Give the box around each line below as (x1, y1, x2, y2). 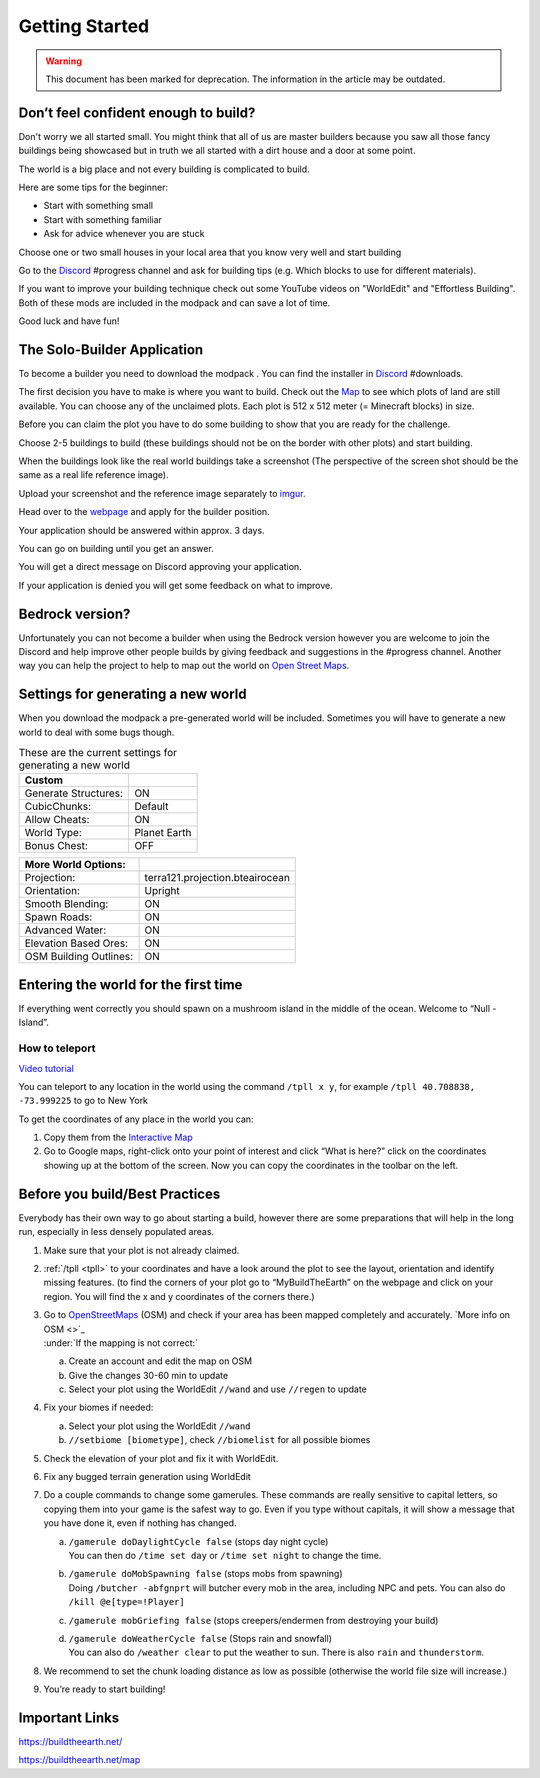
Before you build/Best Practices (18, 1185, 221, 1202)
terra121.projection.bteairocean (144, 871, 290, 885)
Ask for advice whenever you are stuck (43, 228, 205, 240)
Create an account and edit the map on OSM (68, 1355, 253, 1367)
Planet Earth (134, 826, 192, 840)
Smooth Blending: (24, 897, 109, 911)
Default (134, 800, 169, 814)
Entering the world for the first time (18, 976, 243, 993)
